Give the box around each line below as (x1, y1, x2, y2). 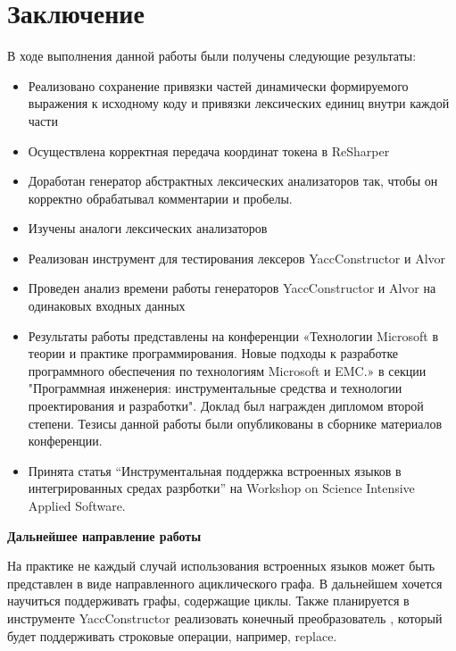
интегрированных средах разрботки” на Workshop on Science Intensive (28, 479, 415, 497)
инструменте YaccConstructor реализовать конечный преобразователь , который (7, 608, 443, 627)
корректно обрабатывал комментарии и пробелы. (28, 188, 293, 207)
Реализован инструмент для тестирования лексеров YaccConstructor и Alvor (28, 248, 446, 267)
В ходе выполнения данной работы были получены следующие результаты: (7, 46, 417, 65)
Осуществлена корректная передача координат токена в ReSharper (28, 141, 390, 160)
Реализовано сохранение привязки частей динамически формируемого (28, 76, 409, 95)
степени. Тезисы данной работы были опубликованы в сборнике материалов (28, 413, 443, 432)
